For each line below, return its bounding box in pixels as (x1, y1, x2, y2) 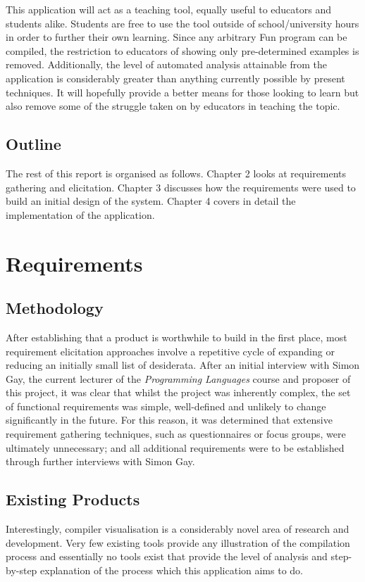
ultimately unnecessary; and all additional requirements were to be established (6, 440, 345, 455)
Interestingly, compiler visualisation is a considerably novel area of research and (6, 521, 349, 536)
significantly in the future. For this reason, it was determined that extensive (6, 412, 333, 427)
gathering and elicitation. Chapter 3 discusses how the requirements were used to (6, 179, 356, 194)
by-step (6, 562, 37, 577)
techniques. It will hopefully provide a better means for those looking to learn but (6, 84, 359, 99)
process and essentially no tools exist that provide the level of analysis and (6, 549, 328, 564)
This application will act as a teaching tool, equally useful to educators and (6, 2, 331, 16)
